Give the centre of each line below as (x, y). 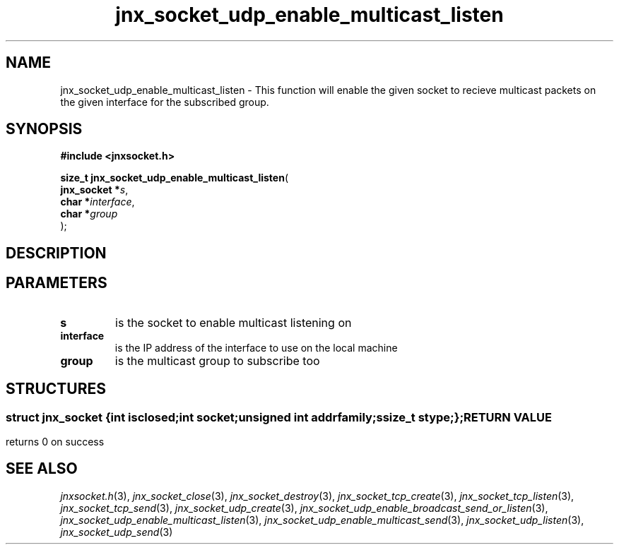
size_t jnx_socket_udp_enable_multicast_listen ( (175, 178)
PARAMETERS (57, 283)
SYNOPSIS (44, 129)
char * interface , (98, 202)
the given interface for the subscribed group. (165, 102)
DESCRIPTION (56, 253)
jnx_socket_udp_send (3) (117, 532)
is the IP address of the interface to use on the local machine (256, 347)
